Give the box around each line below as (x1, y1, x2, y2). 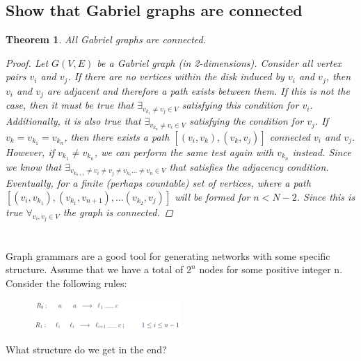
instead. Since (292, 144, 351, 159)
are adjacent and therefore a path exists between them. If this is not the (47, 83, 350, 98)
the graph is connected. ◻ (63, 205, 173, 219)
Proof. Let (6, 55, 49, 70)
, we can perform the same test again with (94, 144, 274, 159)
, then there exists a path (64, 129, 170, 144)
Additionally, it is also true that (6, 114, 141, 128)
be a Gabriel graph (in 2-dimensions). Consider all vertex (97, 55, 342, 70)
